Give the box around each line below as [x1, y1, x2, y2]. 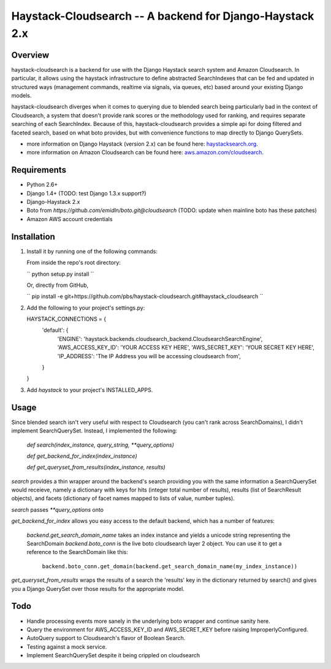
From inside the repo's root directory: [26, 259, 121, 267]
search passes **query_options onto [11, 506, 104, 513]
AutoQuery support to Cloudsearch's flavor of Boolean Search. [26, 635, 186, 642]
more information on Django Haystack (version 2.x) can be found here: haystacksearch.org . [26, 140, 259, 147]
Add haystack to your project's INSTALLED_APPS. [26, 386, 153, 393]
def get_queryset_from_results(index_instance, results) [26, 464, 165, 471]
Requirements [11, 165, 67, 175]
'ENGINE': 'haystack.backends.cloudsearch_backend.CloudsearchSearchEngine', [57, 335, 263, 342]
